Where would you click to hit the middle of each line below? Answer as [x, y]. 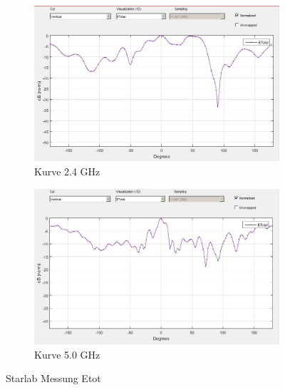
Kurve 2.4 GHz [67, 171]
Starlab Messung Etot [53, 378]
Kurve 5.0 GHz [67, 354]
